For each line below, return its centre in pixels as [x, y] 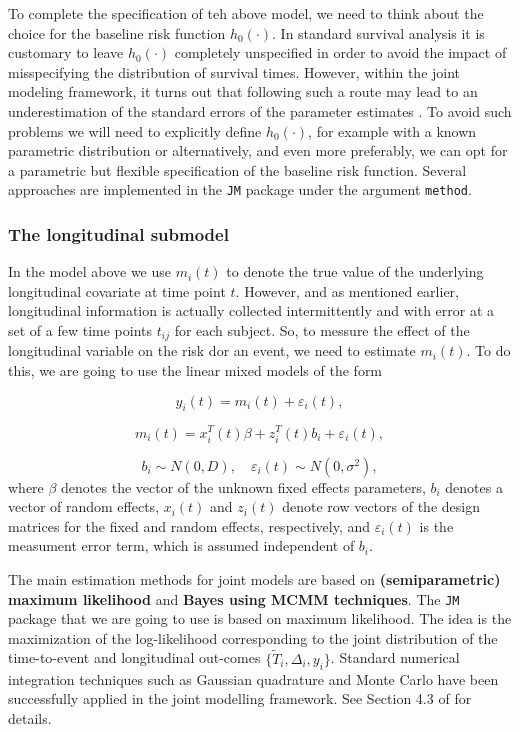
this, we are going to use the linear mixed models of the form [195, 370]
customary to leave [66, 52]
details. [30, 717]
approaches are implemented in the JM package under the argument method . [240, 189]
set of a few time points [80, 330]
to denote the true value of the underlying [355, 271]
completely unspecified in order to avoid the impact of [340, 52]
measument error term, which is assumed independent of [181, 545]
